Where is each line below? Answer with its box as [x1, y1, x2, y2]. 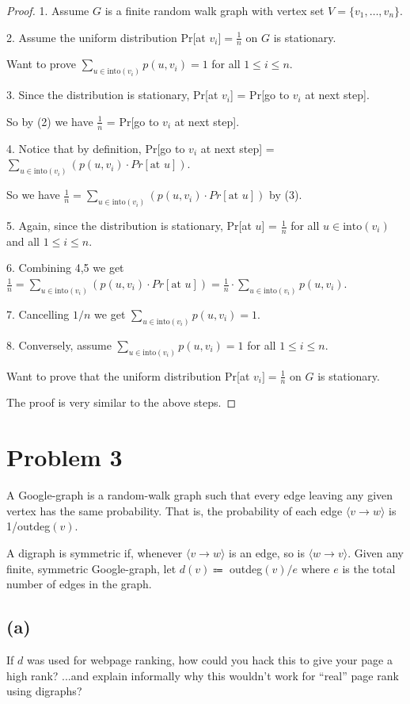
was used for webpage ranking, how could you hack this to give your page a [26, 651, 393, 668]
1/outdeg [6, 518, 51, 534]
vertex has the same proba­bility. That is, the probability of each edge [6, 502, 343, 518]
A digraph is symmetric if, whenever [6, 544, 183, 561]
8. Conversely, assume [6, 336, 112, 353]
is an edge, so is [229, 544, 305, 561]
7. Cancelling [6, 305, 70, 322]
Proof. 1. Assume [6, 2, 89, 18]
